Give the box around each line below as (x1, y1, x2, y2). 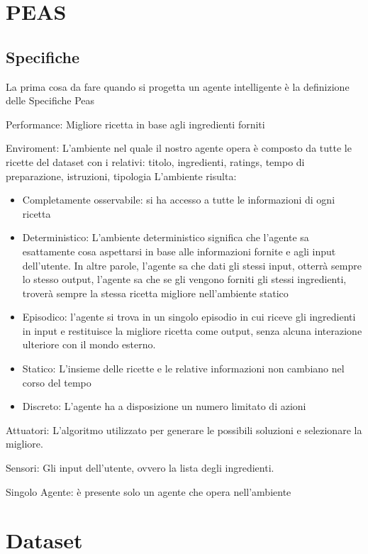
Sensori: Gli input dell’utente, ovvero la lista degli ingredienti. (6, 460, 274, 475)
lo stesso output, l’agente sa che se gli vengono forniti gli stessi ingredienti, (22, 272, 347, 287)
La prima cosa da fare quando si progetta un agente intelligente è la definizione (6, 79, 350, 94)
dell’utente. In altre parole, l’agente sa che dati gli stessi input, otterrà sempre (22, 257, 362, 272)
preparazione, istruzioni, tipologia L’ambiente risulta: (6, 168, 237, 183)
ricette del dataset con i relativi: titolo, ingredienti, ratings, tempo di (6, 154, 305, 169)
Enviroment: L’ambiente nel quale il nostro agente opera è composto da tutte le (6, 140, 352, 155)
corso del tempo (22, 375, 91, 389)
